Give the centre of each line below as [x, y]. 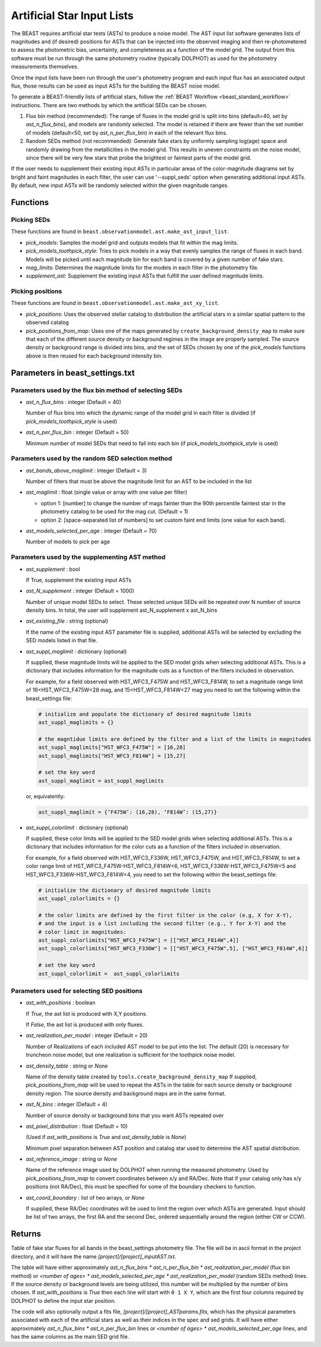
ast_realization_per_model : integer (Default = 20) [87, 1035]
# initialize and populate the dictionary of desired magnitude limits [145, 714]
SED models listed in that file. [62, 640]
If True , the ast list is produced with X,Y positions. [87, 1013]
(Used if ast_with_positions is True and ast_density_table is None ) [106, 1137]
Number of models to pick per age [68, 542]
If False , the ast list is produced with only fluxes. [85, 1025]
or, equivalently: [45, 796]
